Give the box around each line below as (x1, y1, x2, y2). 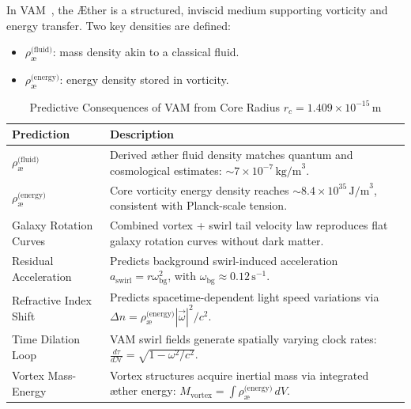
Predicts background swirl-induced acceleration (109, 252, 338, 268)
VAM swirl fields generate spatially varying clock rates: (109, 330, 377, 347)
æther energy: (109, 382, 176, 399)
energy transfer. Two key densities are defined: (6, 17, 231, 33)
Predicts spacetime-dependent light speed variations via (109, 288, 379, 305)
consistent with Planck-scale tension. (109, 197, 288, 214)
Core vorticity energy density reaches (109, 181, 289, 198)
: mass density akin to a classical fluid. (52, 44, 239, 60)
